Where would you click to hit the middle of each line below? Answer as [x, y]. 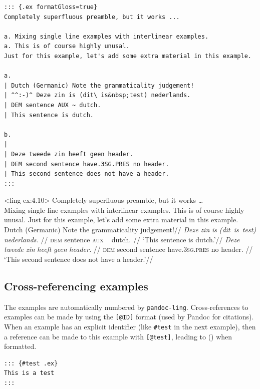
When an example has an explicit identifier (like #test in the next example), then [130, 326]
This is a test [29, 373]
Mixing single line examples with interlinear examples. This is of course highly [124, 210]
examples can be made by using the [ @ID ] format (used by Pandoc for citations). [129, 317]
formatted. [20, 346]
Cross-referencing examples [76, 286]
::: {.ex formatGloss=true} [51, 7]
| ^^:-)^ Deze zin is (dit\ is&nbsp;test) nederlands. [97, 95]
